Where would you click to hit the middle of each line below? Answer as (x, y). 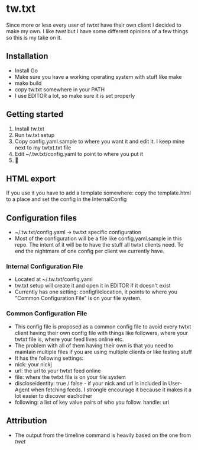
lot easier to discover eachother (53, 395)
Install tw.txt (29, 129)
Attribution (27, 421)
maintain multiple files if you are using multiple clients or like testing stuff (103, 352)
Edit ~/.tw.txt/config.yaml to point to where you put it (79, 154)
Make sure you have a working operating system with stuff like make (98, 76)
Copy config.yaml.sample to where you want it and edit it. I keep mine (100, 141)
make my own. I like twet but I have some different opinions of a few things (97, 31)
